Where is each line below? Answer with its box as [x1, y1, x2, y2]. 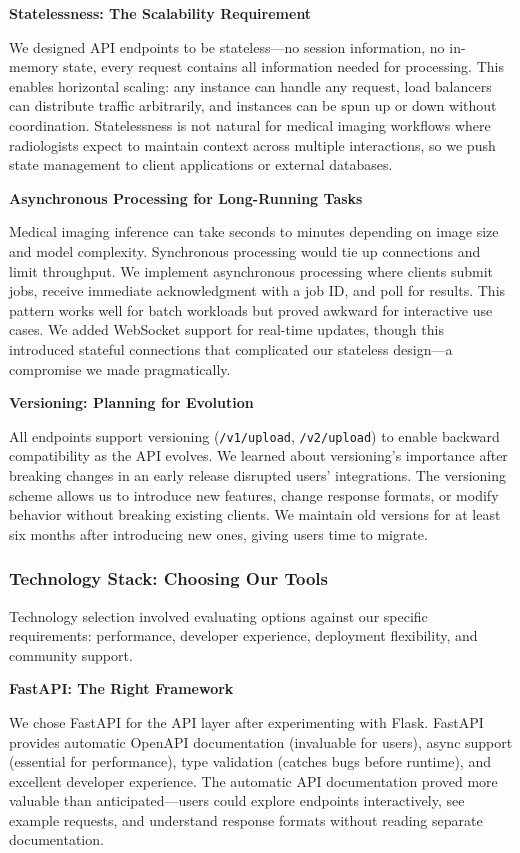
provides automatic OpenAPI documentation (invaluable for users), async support [9, 731, 513, 752]
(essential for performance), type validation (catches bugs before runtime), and [9, 751, 491, 772]
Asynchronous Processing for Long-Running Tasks [9, 187, 363, 208]
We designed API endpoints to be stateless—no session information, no [9, 36, 445, 57]
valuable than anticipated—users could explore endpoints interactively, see [9, 790, 465, 811]
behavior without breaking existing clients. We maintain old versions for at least [9, 504, 501, 525]
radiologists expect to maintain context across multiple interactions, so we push [9, 134, 496, 155]
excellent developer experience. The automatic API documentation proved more [9, 770, 498, 791]
